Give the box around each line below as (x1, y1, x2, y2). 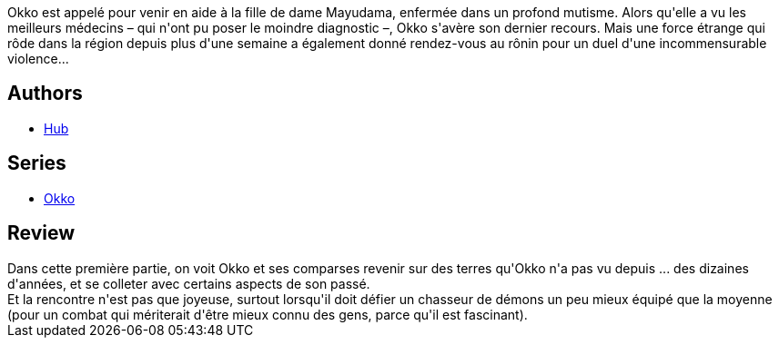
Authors (7, 82, 83, 105)
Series (7, 152, 66, 175)
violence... (7, 51, 69, 66)
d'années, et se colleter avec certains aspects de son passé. (7, 275, 370, 291)
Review (7, 222, 76, 245)
